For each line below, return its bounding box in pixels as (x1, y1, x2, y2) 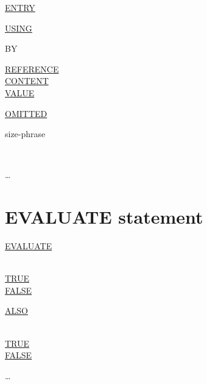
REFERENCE (5, 62, 59, 75)
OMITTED (5, 107, 47, 119)
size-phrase (5, 127, 46, 140)
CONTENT (5, 74, 49, 87)
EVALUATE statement (5, 204, 203, 229)
